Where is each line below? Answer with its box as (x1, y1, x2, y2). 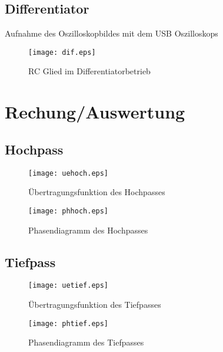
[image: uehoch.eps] (28, 169, 109, 177)
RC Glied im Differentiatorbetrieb (28, 65, 151, 77)
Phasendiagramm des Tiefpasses (28, 336, 144, 348)
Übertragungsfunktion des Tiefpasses (28, 298, 161, 310)
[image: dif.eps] (28, 48, 96, 57)
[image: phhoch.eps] (28, 206, 109, 215)
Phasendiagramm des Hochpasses (28, 223, 148, 236)
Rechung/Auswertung (5, 100, 185, 124)
